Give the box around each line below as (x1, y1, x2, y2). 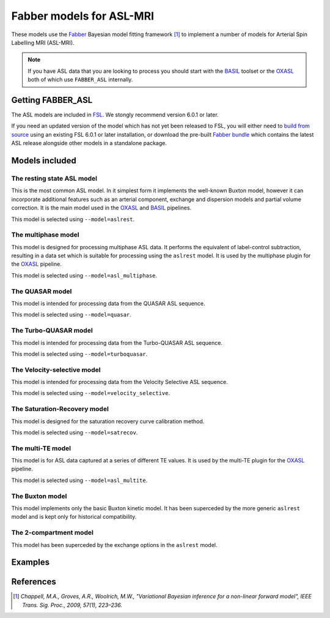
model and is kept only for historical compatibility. (11, 513, 137, 521)
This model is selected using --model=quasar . (11, 311, 131, 318)
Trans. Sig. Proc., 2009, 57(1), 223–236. (22, 601, 122, 609)
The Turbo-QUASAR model (11, 326, 93, 335)
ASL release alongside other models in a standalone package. (11, 140, 167, 147)
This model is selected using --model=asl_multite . (11, 477, 148, 484)
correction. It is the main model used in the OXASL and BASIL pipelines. (11, 204, 192, 211)
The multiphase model (11, 230, 79, 239)
